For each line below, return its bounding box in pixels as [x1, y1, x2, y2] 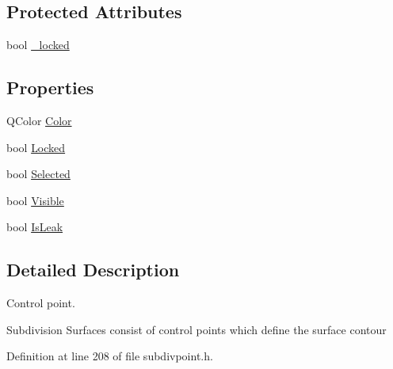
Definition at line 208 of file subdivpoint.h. [6, 348, 213, 364]
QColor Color [6, 112, 72, 128]
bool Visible [6, 192, 64, 208]
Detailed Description [6, 257, 180, 282]
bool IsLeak [6, 219, 63, 235]
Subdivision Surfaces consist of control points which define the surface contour [6, 321, 387, 337]
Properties [6, 75, 94, 100]
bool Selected [6, 165, 71, 182]
